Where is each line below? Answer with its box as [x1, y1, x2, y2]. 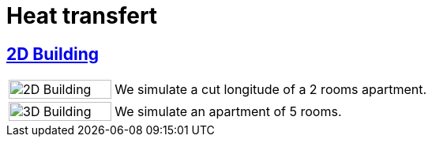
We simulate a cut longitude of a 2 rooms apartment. [115, 81, 427, 98]
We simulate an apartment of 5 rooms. [115, 103, 342, 120]
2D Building [6, 43, 99, 64]
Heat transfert [6, 2, 158, 29]
